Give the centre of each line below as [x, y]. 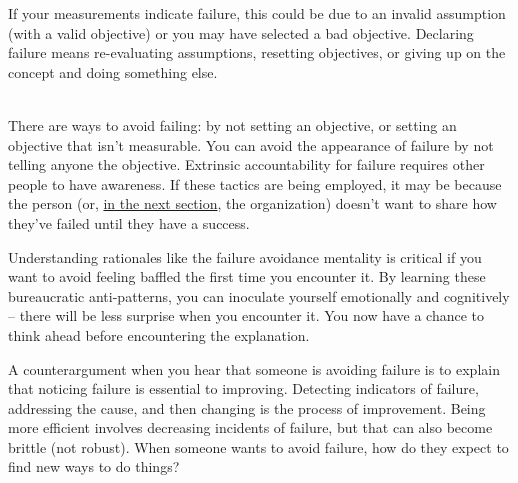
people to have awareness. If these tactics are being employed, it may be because [255, 183]
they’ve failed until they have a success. [129, 222]
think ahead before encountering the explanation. [159, 334]
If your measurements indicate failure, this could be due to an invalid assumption [257, 13]
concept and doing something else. [113, 71]
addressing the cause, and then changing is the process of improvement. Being [247, 407]
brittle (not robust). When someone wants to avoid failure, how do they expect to [258, 446]
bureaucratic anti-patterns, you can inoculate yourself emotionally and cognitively [259, 295]
